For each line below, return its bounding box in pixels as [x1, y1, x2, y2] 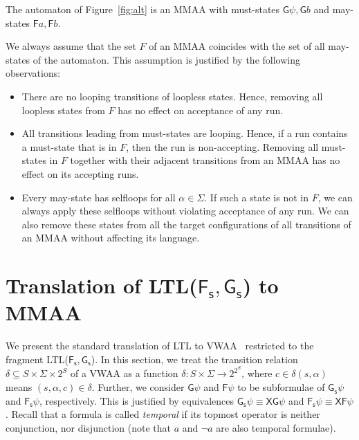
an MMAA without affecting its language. [21, 230, 200, 245]
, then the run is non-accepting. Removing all [126, 139, 319, 154]
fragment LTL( [6, 351, 69, 366]
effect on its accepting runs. [21, 166, 139, 181]
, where [241, 366, 273, 381]
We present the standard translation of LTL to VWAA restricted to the [6, 338, 314, 353]
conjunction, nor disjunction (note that [6, 420, 171, 434]
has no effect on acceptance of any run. [118, 102, 284, 117]
